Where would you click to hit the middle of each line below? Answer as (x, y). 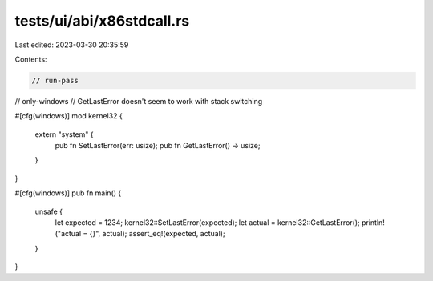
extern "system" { (64, 134)
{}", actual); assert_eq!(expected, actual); (157, 234)
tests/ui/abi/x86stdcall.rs (102, 21)
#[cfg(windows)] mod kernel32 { (69, 116)
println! (373, 223)
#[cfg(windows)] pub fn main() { (68, 193)
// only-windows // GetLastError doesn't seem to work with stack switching (139, 101)
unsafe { (49, 211)
